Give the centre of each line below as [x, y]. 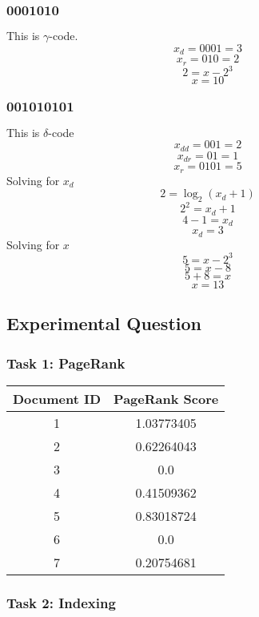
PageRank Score [166, 398]
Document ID [57, 398]
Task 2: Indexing [61, 602]
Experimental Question [104, 323]
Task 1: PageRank [66, 363]
